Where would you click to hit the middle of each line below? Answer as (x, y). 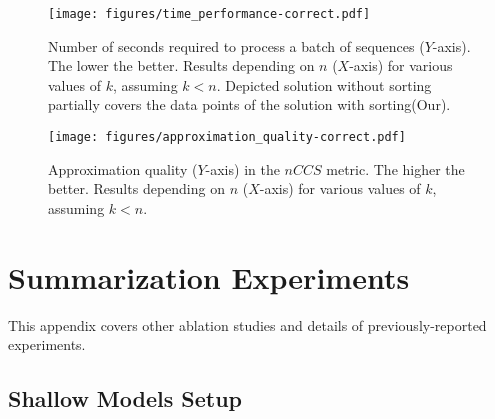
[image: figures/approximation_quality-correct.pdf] (227, 137)
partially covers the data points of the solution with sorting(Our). (249, 104)
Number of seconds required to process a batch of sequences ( (236, 45)
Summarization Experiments (209, 276)
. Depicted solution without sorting (324, 84)
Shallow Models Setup (125, 398)
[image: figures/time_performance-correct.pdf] (209, 14)
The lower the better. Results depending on (181, 65)
